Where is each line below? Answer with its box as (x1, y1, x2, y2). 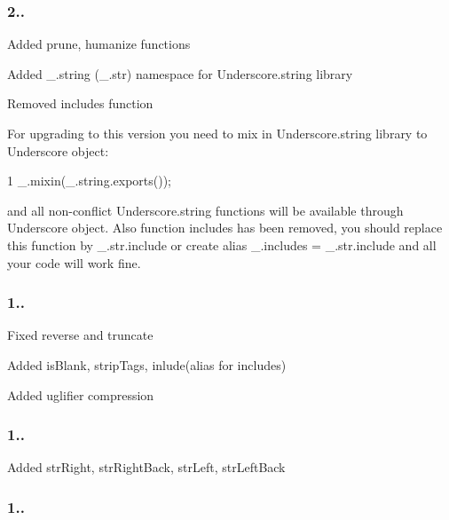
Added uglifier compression (7, 385, 154, 404)
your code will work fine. (7, 253, 141, 272)
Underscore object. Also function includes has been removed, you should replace (7, 218, 443, 237)
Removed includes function (7, 94, 154, 113)
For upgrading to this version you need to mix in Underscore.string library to (7, 124, 428, 142)
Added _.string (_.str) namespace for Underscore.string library (7, 64, 353, 83)
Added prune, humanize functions (7, 35, 191, 53)
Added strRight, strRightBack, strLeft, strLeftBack (7, 458, 286, 477)
